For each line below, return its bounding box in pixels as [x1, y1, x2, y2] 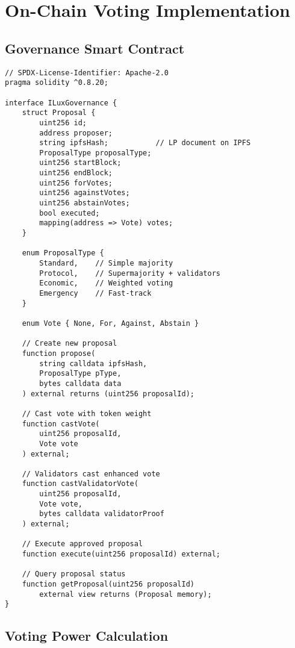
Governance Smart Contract [5, 39, 185, 57]
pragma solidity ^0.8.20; [5, 78, 108, 87]
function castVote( [22, 419, 100, 428]
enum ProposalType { [22, 249, 104, 258]
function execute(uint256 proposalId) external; [22, 550, 220, 559]
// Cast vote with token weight [22, 409, 152, 418]
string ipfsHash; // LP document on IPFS [39, 139, 251, 148]
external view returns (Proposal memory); [39, 590, 212, 599]
